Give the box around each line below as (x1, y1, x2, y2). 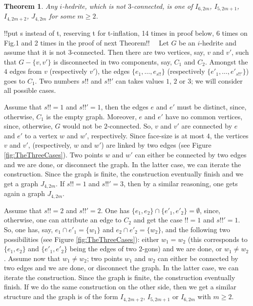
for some (49, 11, 75, 21)
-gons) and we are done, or (142, 243, 222, 254)
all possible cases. (4, 85, 56, 95)
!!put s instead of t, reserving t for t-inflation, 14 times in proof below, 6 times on (4, 27, 248, 38)
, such (232, 47, 249, 57)
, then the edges (101, 102, 148, 112)
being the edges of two (69, 243, 137, 254)
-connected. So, (107, 121, 153, 131)
